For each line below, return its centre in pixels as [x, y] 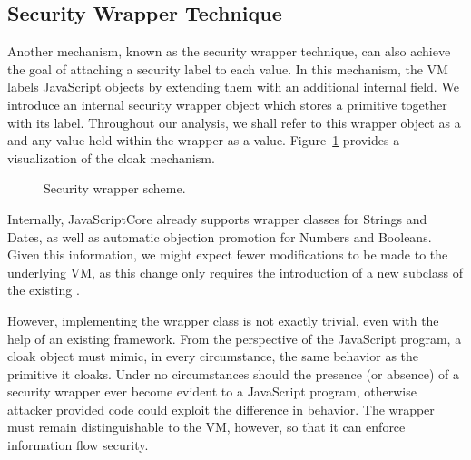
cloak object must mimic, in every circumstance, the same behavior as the [213, 356]
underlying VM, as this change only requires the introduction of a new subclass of [235, 272]
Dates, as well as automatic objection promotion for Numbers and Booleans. [220, 236]
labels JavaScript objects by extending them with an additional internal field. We [233, 87]
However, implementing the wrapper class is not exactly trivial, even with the [223, 320]
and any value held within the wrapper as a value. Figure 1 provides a [204, 140]
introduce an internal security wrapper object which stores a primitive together [227, 104]
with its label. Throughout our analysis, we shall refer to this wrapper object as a [234, 122]
